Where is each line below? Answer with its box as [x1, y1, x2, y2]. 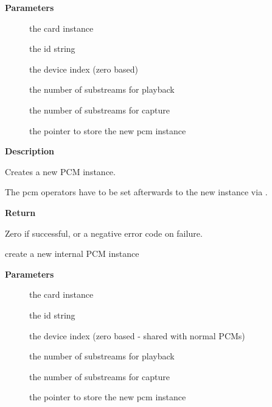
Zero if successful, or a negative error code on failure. [5, 226, 203, 239]
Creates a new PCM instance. [5, 165, 116, 178]
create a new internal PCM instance [5, 247, 139, 260]
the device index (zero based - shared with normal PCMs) [29, 329, 245, 342]
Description [5, 145, 55, 157]
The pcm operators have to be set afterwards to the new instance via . [5, 185, 268, 198]
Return [5, 206, 36, 218]
